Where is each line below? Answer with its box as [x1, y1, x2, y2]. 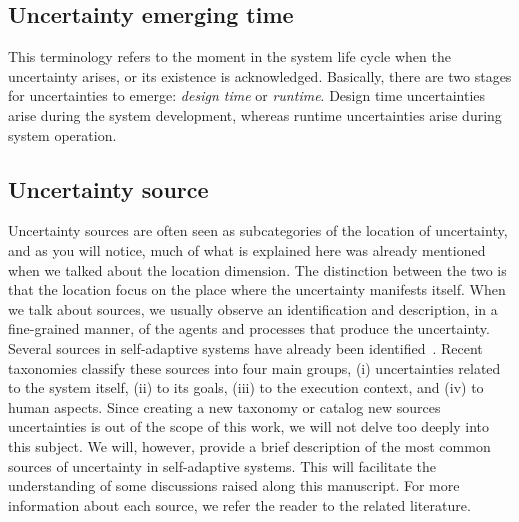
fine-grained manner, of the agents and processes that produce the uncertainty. [8, 318, 490, 339]
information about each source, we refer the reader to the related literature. [8, 494, 471, 515]
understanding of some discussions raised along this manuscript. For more [8, 475, 460, 496]
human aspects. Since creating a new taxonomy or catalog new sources [8, 396, 441, 417]
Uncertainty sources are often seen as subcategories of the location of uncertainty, [8, 220, 508, 241]
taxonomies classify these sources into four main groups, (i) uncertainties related [8, 357, 501, 378]
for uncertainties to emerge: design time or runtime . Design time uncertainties [8, 85, 486, 106]
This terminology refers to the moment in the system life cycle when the [8, 46, 451, 67]
